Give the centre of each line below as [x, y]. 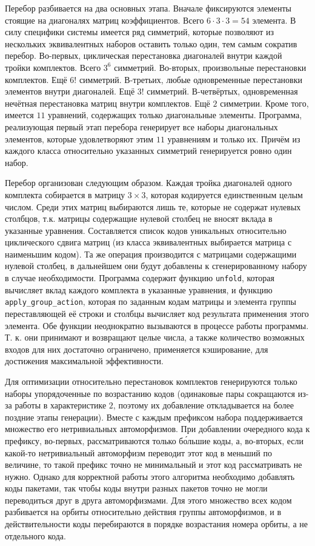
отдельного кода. [35, 535]
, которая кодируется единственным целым [224, 194]
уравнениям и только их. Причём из [234, 138]
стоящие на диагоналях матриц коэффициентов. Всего [104, 20]
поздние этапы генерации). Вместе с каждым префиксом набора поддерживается [154, 417]
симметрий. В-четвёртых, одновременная [222, 91]
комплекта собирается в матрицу [65, 194]
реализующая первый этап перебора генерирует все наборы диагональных [141, 126]
